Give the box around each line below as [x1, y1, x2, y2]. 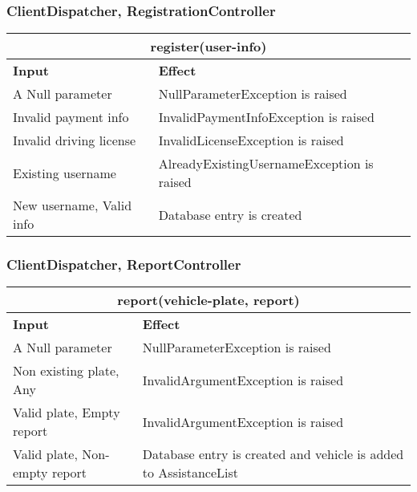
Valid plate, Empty [13, 403, 120, 422]
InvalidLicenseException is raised [158, 131, 344, 150]
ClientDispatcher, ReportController [6, 254, 241, 274]
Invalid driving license [13, 131, 136, 150]
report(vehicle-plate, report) [117, 291, 300, 310]
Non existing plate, [13, 361, 119, 380]
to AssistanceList [142, 463, 239, 482]
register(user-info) [150, 37, 267, 56]
